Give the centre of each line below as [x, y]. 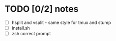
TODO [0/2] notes [42, 9]
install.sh [21, 28]
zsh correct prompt [31, 34]
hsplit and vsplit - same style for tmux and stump [61, 22]
